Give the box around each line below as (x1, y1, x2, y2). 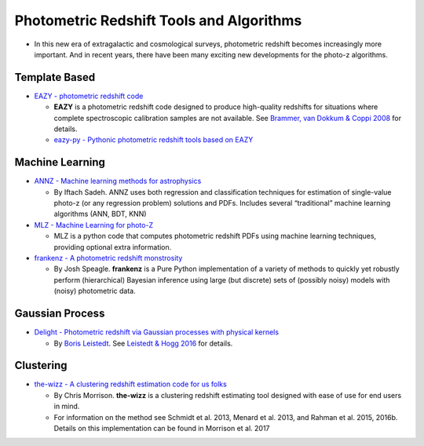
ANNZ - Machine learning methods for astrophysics (34, 177, 202, 186)
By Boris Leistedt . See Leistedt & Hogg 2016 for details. (53, 338, 233, 348)
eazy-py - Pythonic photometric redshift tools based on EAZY (53, 135, 254, 144)
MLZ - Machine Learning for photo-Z (34, 220, 153, 229)
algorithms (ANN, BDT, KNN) (53, 209, 147, 219)
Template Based (14, 71, 96, 84)
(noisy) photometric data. (53, 287, 137, 296)
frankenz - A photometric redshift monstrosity (34, 254, 183, 263)
